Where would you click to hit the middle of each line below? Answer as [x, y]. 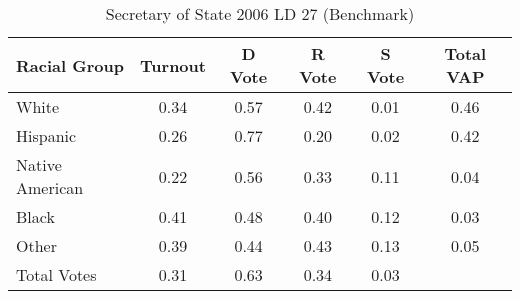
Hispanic [46, 135]
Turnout [173, 65]
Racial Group [70, 65]
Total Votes [56, 274]
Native [39, 164]
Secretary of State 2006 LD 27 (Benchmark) [260, 13]
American [50, 187]
